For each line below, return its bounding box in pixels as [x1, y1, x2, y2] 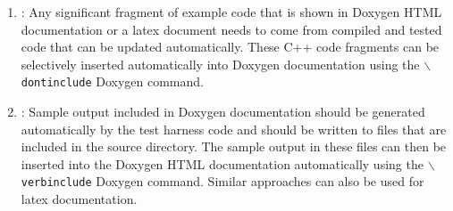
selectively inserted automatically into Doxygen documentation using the [21, 54, 420, 73]
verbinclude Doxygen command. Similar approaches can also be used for [21, 172, 424, 191]
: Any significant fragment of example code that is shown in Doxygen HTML [21, 3, 442, 20]
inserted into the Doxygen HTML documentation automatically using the [21, 154, 424, 173]
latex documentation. [21, 190, 138, 208]
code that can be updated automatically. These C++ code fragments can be [21, 37, 440, 56]
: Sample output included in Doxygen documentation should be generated [21, 102, 425, 121]
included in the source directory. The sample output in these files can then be [21, 137, 447, 156]
